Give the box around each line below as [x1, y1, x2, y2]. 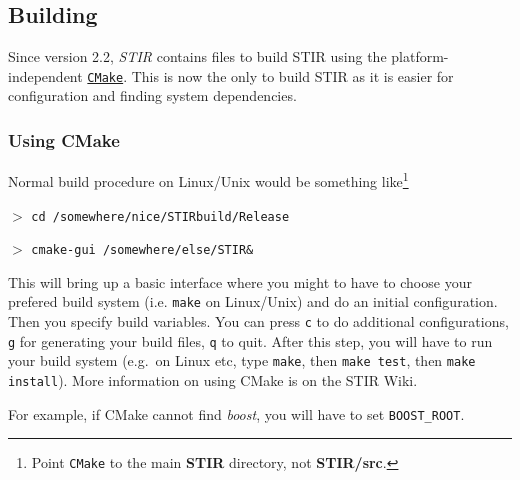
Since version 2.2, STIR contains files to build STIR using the [8, 46, 387, 67]
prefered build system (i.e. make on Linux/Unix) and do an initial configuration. [8, 291, 498, 312]
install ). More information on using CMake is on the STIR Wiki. [8, 370, 418, 391]
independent [8, 65, 83, 86]
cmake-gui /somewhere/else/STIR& [31, 243, 254, 258]
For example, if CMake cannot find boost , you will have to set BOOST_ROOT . [8, 403, 465, 424]
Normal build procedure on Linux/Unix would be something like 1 [8, 168, 409, 191]
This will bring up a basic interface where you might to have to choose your [8, 271, 472, 292]
